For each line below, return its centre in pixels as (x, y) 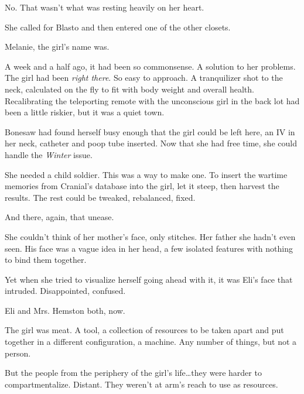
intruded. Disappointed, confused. (65, 291)
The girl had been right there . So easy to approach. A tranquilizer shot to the (144, 78)
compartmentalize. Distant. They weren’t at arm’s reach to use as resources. (141, 384)
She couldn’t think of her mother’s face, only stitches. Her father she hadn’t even (150, 236)
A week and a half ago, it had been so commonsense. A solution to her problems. (150, 66)
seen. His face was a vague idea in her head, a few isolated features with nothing (149, 248)
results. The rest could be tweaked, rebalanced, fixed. (100, 197)
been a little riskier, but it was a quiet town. (85, 112)
